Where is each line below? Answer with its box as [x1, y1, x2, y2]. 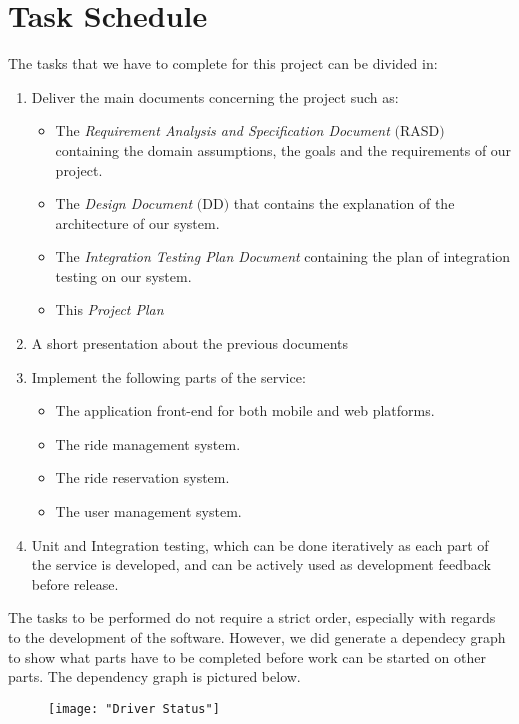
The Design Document [55, 193, 193, 214]
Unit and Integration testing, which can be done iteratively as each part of [31, 534, 489, 555]
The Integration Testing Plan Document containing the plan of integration [55, 246, 511, 267]
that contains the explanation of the [233, 193, 455, 214]
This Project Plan [55, 299, 164, 320]
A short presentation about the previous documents [31, 333, 349, 354]
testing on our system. [55, 265, 192, 286]
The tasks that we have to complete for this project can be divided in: [8, 53, 438, 74]
